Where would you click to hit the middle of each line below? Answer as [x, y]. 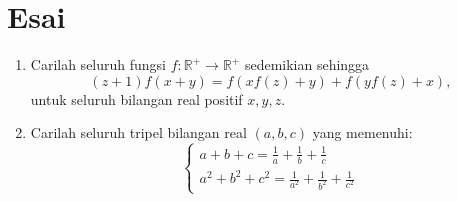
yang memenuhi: [362, 132]
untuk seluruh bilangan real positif [136, 98]
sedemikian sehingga [307, 64]
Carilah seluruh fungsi [98, 64]
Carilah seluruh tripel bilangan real [138, 132]
